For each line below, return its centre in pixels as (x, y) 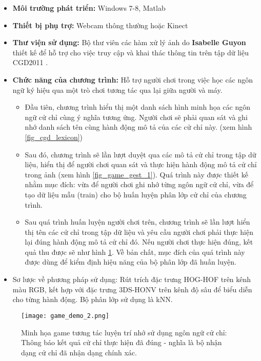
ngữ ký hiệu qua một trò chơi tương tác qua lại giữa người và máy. (117, 89)
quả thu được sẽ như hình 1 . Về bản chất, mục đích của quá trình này (135, 252)
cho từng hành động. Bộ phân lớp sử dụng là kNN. (93, 299)
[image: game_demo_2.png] (65, 316)
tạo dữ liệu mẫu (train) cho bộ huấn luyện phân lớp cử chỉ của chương (136, 194)
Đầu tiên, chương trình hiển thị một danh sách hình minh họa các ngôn (138, 107)
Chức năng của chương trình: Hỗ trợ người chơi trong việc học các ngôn (133, 79)
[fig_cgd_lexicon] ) (54, 137)
